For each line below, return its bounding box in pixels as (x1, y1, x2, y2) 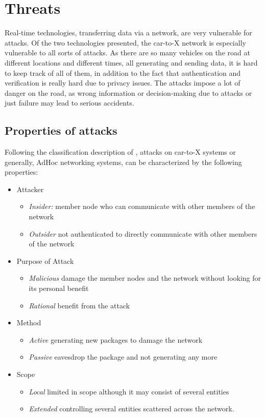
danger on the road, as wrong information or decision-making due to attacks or (5, 87, 252, 98)
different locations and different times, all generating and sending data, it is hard (5, 57, 258, 68)
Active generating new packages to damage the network (29, 334, 203, 345)
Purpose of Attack (16, 255, 74, 266)
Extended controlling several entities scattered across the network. (29, 403, 234, 414)
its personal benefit (29, 283, 89, 294)
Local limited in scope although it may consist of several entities (29, 386, 229, 397)
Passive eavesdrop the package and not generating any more (29, 351, 218, 362)
